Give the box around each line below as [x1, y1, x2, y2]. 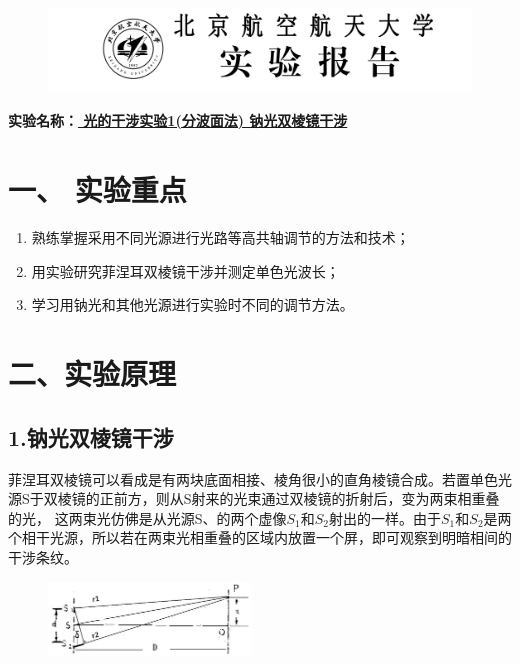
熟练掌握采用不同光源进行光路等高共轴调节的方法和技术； [31, 227, 410, 248]
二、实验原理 [8, 353, 177, 394]
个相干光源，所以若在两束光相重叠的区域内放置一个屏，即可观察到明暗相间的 [8, 527, 512, 548]
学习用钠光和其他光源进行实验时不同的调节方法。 [31, 294, 354, 315]
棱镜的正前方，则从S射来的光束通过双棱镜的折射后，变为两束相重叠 [57, 488, 500, 509]
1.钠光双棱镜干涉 [8, 421, 174, 452]
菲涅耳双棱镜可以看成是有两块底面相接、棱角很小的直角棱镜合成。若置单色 [8, 468, 498, 489]
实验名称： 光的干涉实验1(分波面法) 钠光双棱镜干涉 [8, 110, 348, 131]
